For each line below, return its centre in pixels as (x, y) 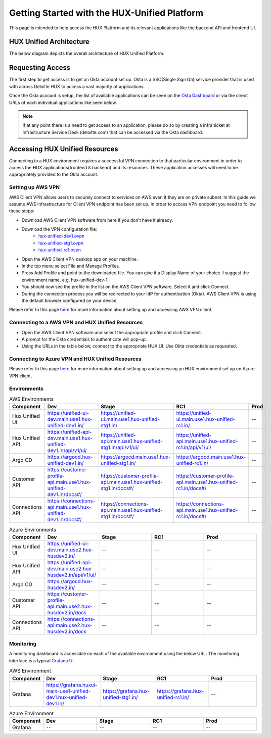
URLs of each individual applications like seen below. (63, 102)
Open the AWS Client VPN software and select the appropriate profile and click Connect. (112, 332)
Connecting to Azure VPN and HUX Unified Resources (75, 359)
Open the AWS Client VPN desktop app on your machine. (80, 259)
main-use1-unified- (68, 691)
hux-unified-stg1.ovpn (61, 243)
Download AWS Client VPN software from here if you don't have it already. (97, 220)
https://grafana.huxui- (72, 685)
